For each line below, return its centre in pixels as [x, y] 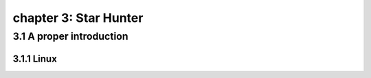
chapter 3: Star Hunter [78, 18]
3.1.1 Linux [35, 58]
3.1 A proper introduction [70, 36]
